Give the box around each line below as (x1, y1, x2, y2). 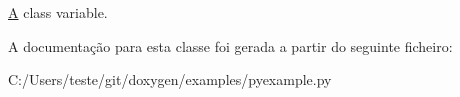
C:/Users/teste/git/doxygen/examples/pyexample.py (8, 69, 332, 90)
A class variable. (8, 2, 108, 22)
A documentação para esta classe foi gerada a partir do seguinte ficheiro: (8, 35, 453, 56)
